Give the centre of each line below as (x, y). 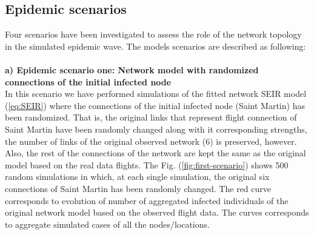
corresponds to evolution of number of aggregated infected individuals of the (147, 200)
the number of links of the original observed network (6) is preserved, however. (151, 141)
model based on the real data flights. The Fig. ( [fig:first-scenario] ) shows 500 (147, 164)
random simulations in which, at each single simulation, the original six (137, 177)
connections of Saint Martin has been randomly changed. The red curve (138, 188)
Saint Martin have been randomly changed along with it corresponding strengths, (156, 129)
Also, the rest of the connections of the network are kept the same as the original (155, 153)
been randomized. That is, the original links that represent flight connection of (151, 117)
